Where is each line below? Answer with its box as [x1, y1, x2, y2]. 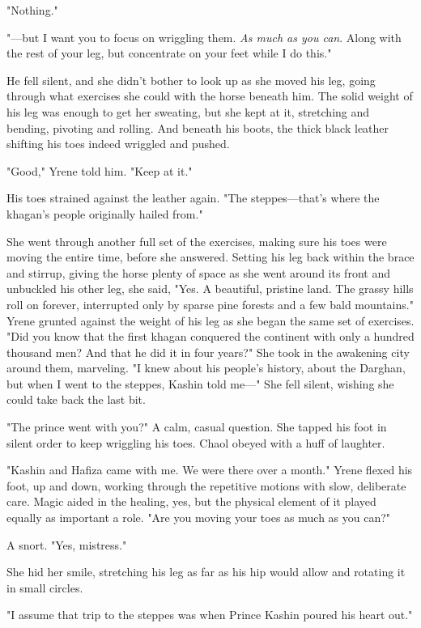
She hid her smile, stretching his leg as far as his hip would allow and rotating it [6, 563, 406, 580]
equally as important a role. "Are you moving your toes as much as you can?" [6, 509, 391, 526]
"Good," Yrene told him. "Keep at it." [6, 162, 193, 179]
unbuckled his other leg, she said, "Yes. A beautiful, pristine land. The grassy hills [6, 280, 414, 297]
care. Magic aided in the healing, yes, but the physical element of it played [6, 493, 376, 510]
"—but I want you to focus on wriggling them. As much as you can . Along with [6, 28, 402, 45]
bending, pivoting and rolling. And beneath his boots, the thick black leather [6, 119, 389, 136]
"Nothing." [6, 2, 58, 18]
